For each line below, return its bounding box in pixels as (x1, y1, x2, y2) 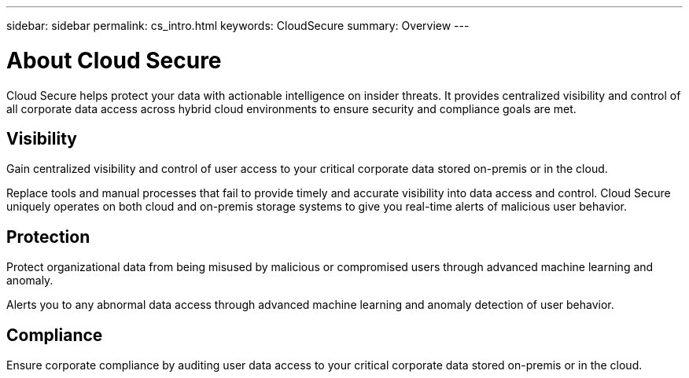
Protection (6, 226, 90, 247)
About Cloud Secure (6, 46, 222, 74)
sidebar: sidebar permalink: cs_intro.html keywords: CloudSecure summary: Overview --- (6, 19, 470, 32)
